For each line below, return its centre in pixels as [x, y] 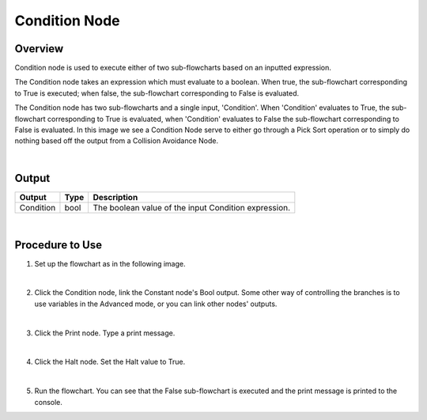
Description [115, 197]
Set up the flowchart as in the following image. [110, 263]
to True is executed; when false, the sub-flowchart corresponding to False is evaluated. [157, 93]
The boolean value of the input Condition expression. [192, 207]
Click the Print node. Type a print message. [105, 333]
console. [49, 402]
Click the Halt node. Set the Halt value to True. [110, 362]
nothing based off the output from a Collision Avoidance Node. [117, 141]
